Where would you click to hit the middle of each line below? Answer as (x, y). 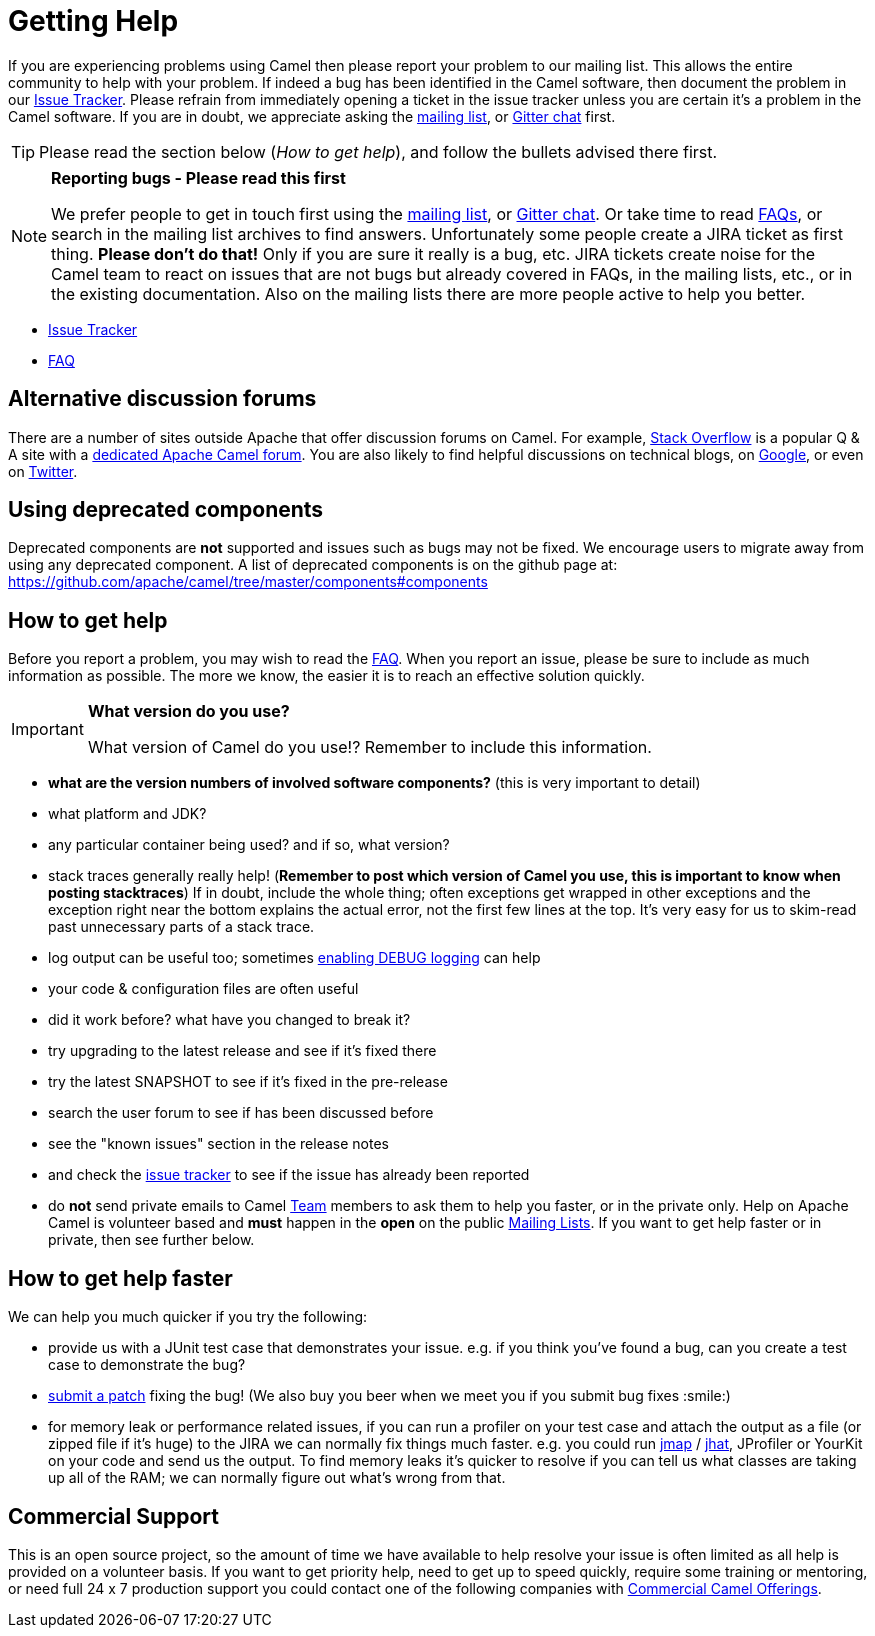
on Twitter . (43, 471)
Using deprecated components (166, 510)
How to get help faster (120, 1278)
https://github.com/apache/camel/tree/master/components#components (248, 582)
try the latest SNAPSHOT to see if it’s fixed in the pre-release (248, 1082)
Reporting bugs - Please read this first (198, 177)
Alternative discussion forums (162, 399)
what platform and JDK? (127, 814)
